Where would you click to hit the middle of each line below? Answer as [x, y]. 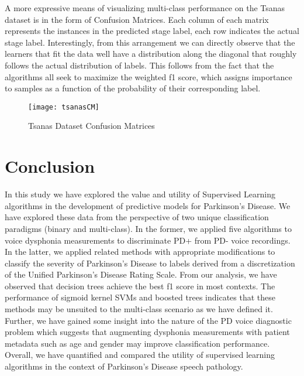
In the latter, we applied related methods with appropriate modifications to [140, 252]
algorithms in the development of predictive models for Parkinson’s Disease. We [148, 205]
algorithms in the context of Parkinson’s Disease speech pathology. [124, 366]
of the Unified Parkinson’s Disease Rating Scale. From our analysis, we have [141, 274]
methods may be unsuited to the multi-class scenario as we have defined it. [139, 309]
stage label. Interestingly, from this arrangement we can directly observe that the [150, 42]
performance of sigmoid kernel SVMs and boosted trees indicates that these [140, 297]
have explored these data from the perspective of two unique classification [137, 217]
